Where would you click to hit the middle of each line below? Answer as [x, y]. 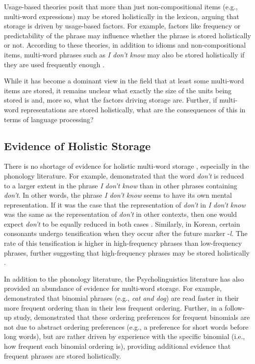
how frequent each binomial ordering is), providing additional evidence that [117, 346]
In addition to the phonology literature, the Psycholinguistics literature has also [124, 278]
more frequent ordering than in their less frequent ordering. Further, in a [113, 307]
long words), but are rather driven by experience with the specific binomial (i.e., [125, 336]
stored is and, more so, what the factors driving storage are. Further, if [111, 100]
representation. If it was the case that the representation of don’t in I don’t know [125, 204]
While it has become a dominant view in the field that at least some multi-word [124, 81]
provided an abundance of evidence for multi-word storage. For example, [113, 288]
